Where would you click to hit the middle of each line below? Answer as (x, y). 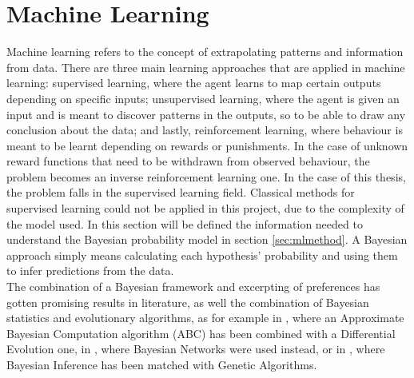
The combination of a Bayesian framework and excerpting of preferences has (193, 286)
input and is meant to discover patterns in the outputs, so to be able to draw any (206, 114)
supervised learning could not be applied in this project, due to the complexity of (205, 208)
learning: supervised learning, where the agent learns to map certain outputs (194, 83)
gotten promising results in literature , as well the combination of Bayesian (188, 302)
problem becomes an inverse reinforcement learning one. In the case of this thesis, (206, 176)
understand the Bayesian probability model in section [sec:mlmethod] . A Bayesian (207, 239)
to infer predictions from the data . (90, 271)
